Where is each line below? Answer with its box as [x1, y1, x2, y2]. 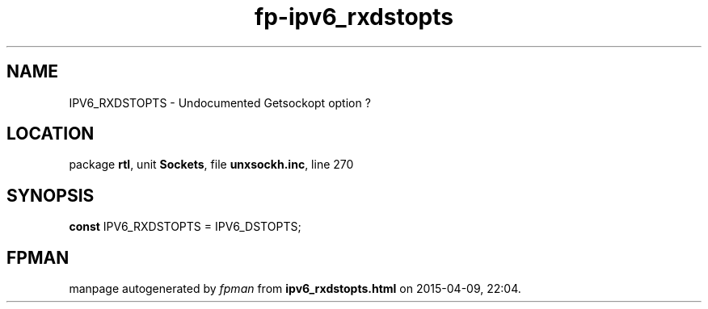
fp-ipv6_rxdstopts [255, 3, 453, 31]
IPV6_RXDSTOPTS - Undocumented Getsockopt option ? [69, 95, 371, 110]
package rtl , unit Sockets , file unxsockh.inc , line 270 [69, 157, 354, 172]
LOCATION [6, 123, 95, 144]
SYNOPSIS [6, 185, 95, 206]
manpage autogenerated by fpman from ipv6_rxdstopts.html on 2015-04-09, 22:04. [69, 282, 521, 296]
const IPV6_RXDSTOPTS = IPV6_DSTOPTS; [69, 219, 301, 234]
